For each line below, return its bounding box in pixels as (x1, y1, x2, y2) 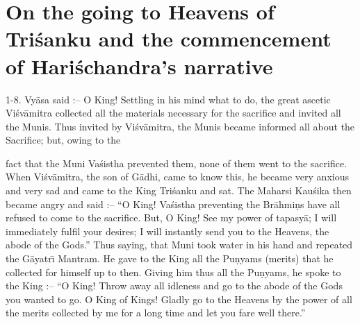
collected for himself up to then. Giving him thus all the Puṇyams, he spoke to (6, 264, 341, 279)
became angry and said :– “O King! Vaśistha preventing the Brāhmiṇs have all (6, 196, 341, 211)
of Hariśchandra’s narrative (6, 51, 273, 80)
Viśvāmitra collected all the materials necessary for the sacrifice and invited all (6, 105, 341, 120)
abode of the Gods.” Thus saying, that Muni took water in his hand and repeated (6, 237, 353, 252)
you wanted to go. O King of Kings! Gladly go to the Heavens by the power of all (6, 291, 352, 306)
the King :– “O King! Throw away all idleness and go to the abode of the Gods (6, 278, 343, 293)
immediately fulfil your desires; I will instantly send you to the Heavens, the (6, 223, 329, 238)
